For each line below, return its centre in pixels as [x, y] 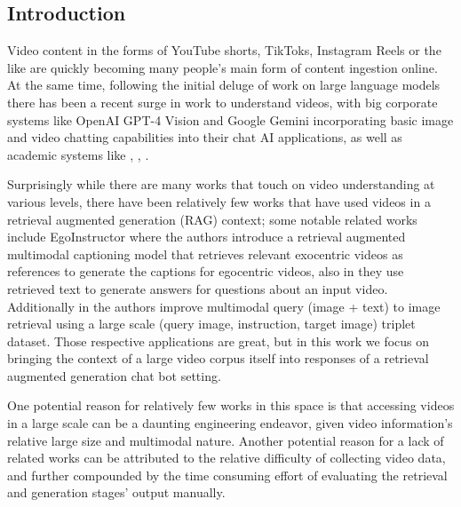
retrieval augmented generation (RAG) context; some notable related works [212, 219]
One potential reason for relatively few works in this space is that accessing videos [231, 405]
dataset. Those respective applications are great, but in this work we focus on [219, 341]
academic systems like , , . [78, 154]
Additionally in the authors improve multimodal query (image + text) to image [224, 306]
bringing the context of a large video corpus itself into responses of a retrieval [218, 358]
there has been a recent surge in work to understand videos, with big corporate [223, 102]
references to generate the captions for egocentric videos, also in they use [206, 271]
